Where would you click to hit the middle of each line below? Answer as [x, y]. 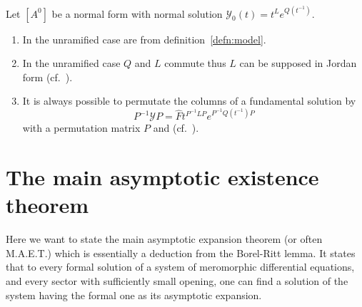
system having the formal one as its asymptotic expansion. [134, 295]
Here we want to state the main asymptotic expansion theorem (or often [164, 239]
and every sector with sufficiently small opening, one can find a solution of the [177, 281]
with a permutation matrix [81, 128]
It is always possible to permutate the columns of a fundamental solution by [189, 101]
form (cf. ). [47, 77]
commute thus [195, 63]
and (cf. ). [176, 128]
